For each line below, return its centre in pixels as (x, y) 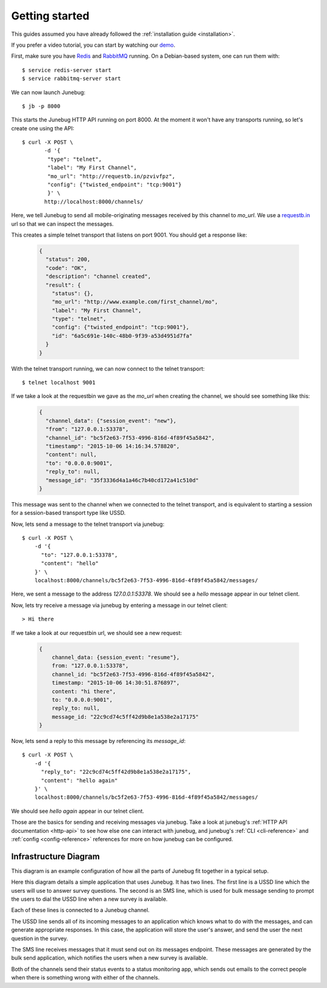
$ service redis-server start (67, 70)
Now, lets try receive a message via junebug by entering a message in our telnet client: (120, 605)
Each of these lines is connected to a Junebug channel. (80, 910)
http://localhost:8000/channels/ (94, 201)
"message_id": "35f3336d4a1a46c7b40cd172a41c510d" (122, 480)
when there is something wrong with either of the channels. (85, 978)
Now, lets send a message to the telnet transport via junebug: (88, 524)
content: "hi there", (84, 691)
